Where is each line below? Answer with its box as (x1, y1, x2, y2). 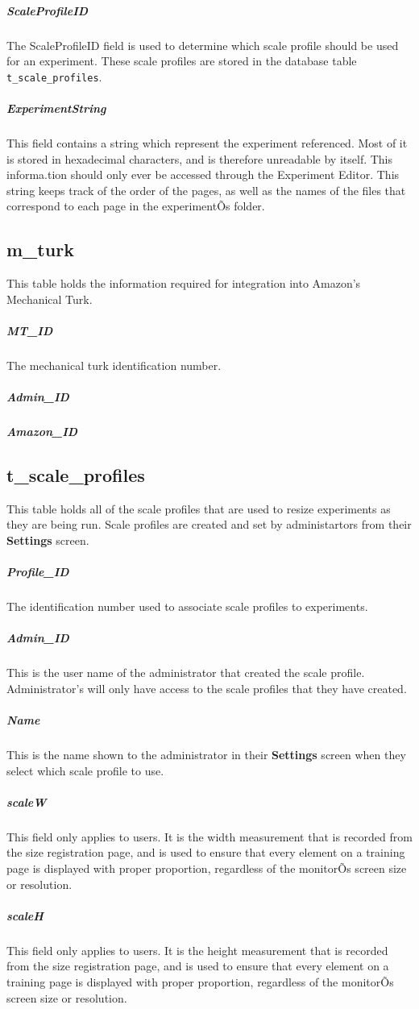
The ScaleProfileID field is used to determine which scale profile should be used (6, 36, 399, 53)
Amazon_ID (6, 423, 78, 440)
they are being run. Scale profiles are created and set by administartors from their (6, 516, 412, 533)
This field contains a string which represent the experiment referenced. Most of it (6, 134, 408, 151)
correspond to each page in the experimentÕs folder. (6, 197, 265, 214)
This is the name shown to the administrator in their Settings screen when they (6, 746, 406, 763)
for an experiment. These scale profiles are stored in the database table (6, 52, 357, 69)
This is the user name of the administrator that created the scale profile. (6, 664, 365, 681)
